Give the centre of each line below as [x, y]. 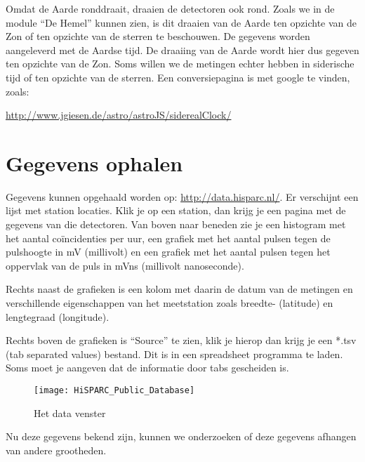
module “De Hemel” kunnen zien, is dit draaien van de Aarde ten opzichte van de [181, 22]
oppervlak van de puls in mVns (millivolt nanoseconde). [125, 265]
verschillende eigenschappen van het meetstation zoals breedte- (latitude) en [170, 303]
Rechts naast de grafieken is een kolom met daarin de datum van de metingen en [179, 289]
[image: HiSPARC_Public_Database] [114, 390]
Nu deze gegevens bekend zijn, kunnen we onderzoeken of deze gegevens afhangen [181, 436]
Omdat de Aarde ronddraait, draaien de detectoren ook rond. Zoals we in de [170, 8]
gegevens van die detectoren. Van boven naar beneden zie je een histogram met [176, 224]
